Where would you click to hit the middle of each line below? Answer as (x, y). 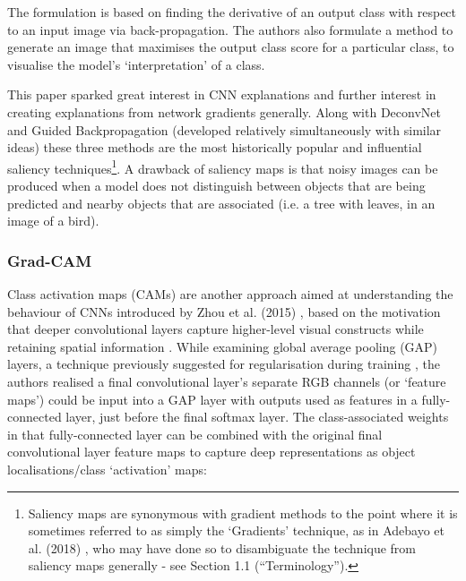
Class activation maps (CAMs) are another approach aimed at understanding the (230, 294)
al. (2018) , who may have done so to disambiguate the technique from (222, 547)
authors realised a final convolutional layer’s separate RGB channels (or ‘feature (227, 381)
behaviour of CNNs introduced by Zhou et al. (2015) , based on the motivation (224, 311)
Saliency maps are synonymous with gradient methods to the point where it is (243, 513)
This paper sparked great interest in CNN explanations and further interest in (222, 94)
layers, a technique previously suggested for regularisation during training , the (224, 364)
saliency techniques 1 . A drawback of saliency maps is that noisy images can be (223, 167)
